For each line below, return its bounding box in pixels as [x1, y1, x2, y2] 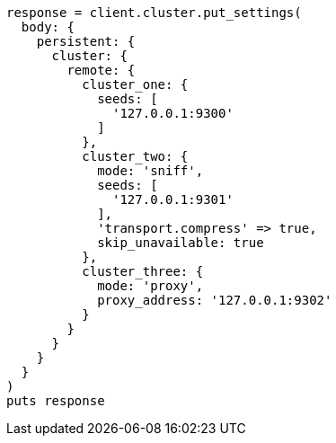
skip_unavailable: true [97, 235, 264, 250]
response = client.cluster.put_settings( [6, 5, 302, 20]
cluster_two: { [82, 149, 189, 164]
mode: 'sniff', [97, 164, 204, 178]
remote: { [66, 63, 136, 77]
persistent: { [36, 34, 136, 49]
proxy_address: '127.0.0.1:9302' [97, 293, 332, 307]
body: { [21, 20, 75, 34]
